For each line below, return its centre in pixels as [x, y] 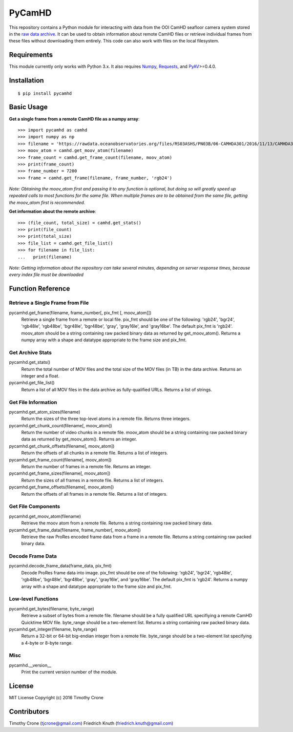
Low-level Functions [34, 599]
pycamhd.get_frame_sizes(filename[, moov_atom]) [60, 473]
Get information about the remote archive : [52, 211]
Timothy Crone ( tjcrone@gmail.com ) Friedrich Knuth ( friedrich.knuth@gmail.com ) [91, 723]
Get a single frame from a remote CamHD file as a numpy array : [74, 119]
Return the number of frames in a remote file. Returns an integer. [86, 467]
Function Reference [40, 289]
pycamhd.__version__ [30, 665]
